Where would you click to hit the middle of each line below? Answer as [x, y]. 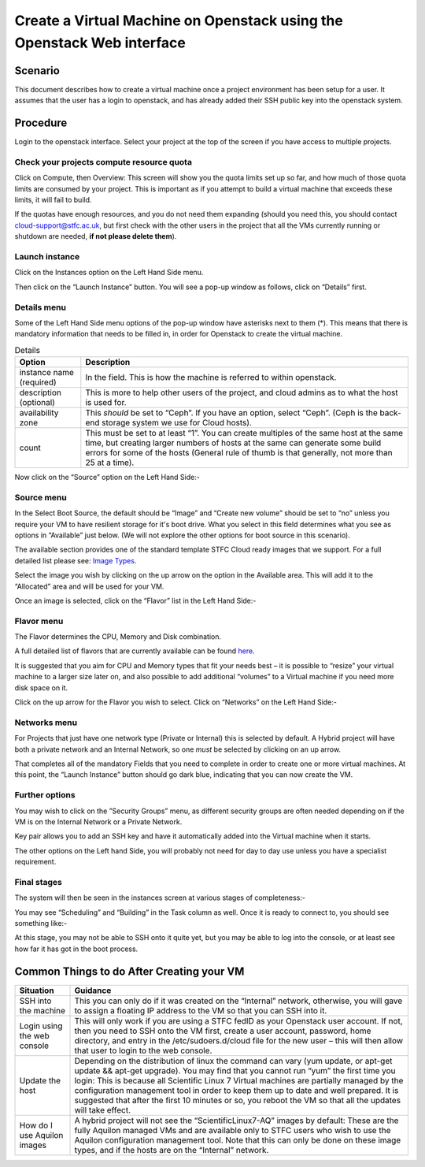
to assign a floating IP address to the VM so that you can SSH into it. [201, 1010]
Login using [41, 1026]
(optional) [37, 403]
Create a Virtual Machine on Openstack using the [179, 20]
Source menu [41, 497]
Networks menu [46, 723]
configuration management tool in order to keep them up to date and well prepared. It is [237, 1090]
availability [39, 413]
